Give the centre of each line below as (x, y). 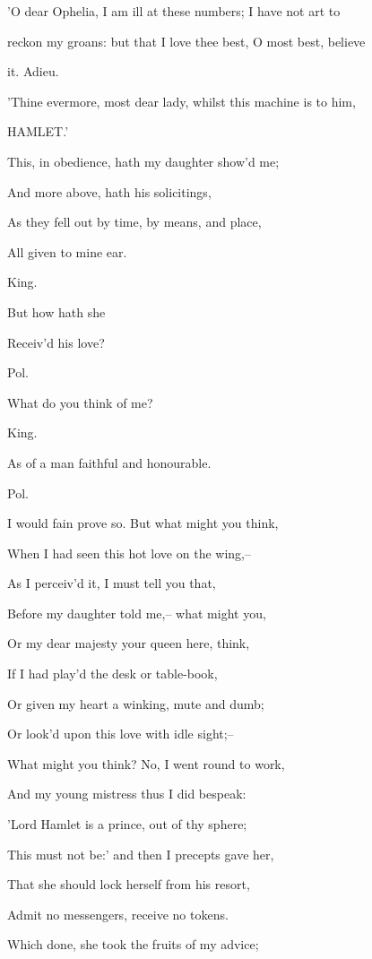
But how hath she (56, 311)
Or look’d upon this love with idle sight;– (121, 734)
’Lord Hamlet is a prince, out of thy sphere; (127, 824)
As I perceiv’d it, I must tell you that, (112, 583)
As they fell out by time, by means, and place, (134, 222)
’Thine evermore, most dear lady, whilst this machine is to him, (182, 101)
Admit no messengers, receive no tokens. (118, 914)
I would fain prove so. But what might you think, (143, 523)
